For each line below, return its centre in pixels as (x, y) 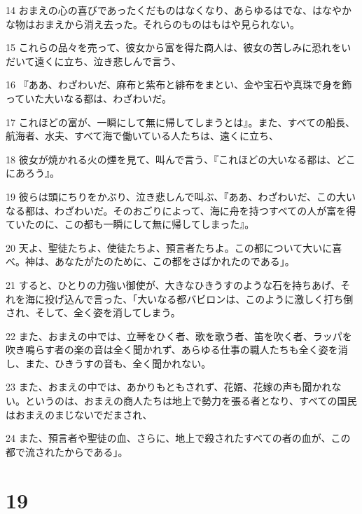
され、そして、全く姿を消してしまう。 (93, 312)
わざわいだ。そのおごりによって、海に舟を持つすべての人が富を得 (205, 210)
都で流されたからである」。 (67, 451)
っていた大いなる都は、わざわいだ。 (89, 98)
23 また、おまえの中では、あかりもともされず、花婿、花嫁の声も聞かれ (169, 387)
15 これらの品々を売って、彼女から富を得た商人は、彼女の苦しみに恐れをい (179, 47)
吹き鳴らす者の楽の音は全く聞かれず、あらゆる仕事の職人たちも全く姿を (172, 350)
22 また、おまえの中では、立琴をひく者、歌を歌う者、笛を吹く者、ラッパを (179, 336)
